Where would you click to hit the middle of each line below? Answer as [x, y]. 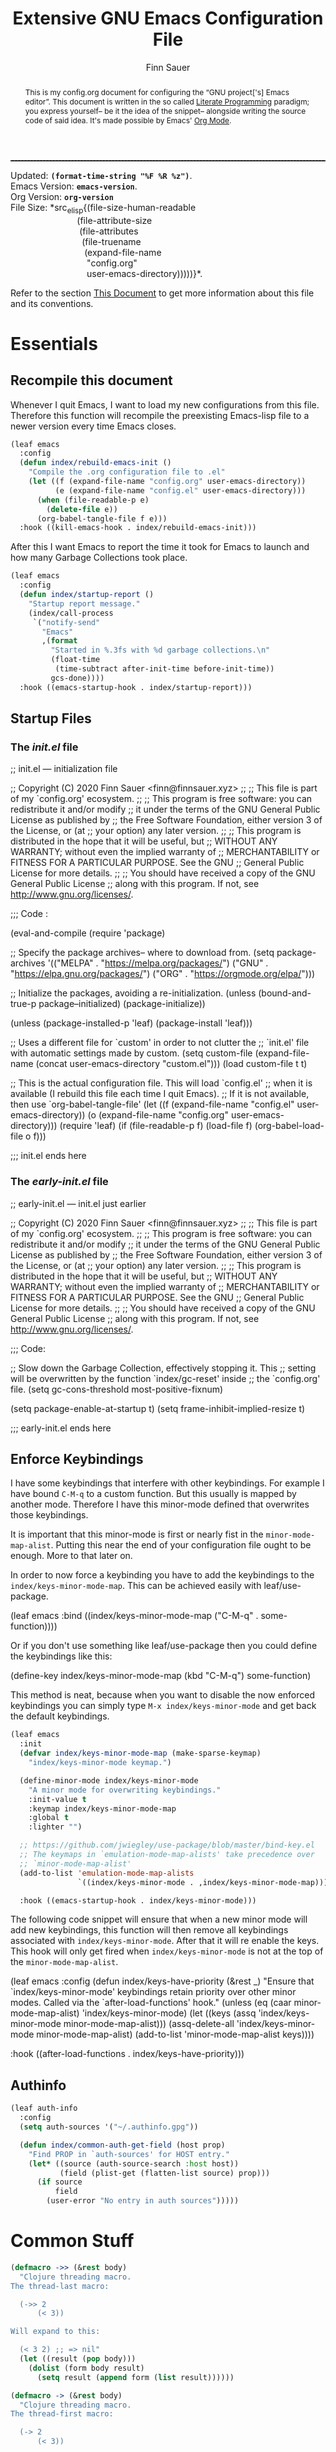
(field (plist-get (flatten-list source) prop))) [165, 2173]
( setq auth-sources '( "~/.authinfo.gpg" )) [109, 2127]
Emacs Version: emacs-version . [74, 186]
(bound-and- [285, 993]
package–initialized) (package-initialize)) [122, 1004]
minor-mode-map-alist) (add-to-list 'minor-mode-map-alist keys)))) [175, 2034]
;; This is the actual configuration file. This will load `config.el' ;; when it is [161, 1083]
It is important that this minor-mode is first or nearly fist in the [137, 1534]
